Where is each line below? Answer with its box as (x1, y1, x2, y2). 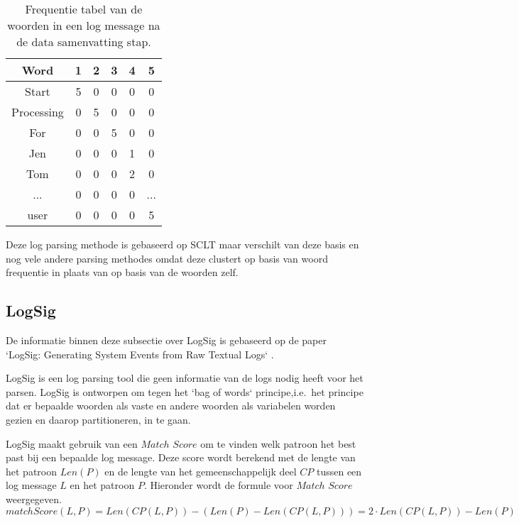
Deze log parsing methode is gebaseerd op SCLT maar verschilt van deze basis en (6, 237, 359, 251)
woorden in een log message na (7, 17, 160, 33)
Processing (11, 104, 64, 120)
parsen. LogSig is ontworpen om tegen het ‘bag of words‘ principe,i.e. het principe (6, 384, 364, 399)
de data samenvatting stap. (16, 33, 151, 50)
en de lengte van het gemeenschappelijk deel (104, 463, 297, 478)
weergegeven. (6, 491, 62, 506)
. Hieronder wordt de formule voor (143, 478, 293, 492)
